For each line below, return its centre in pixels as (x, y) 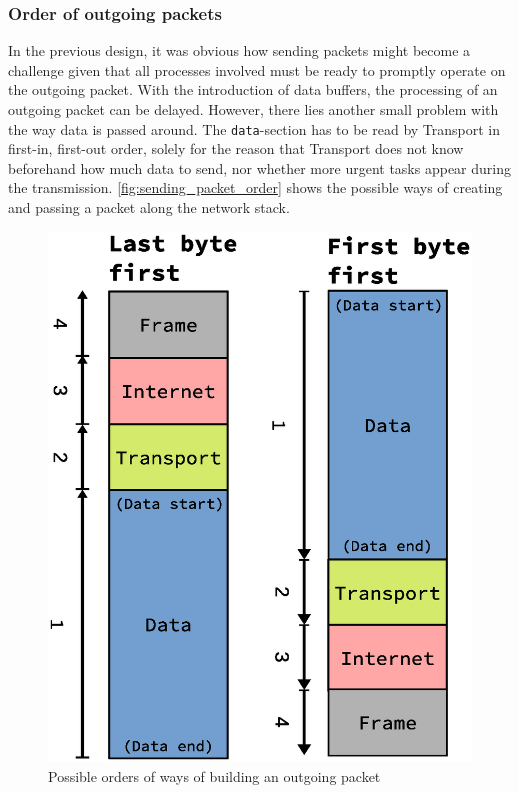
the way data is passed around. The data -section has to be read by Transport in (254, 128)
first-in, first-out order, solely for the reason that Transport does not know (236, 148)
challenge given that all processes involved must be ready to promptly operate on (257, 69)
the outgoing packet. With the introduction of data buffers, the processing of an (253, 89)
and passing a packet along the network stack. (149, 207)
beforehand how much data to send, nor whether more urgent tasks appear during (259, 167)
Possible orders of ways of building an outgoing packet (214, 775)
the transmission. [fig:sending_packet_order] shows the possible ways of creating (255, 187)
